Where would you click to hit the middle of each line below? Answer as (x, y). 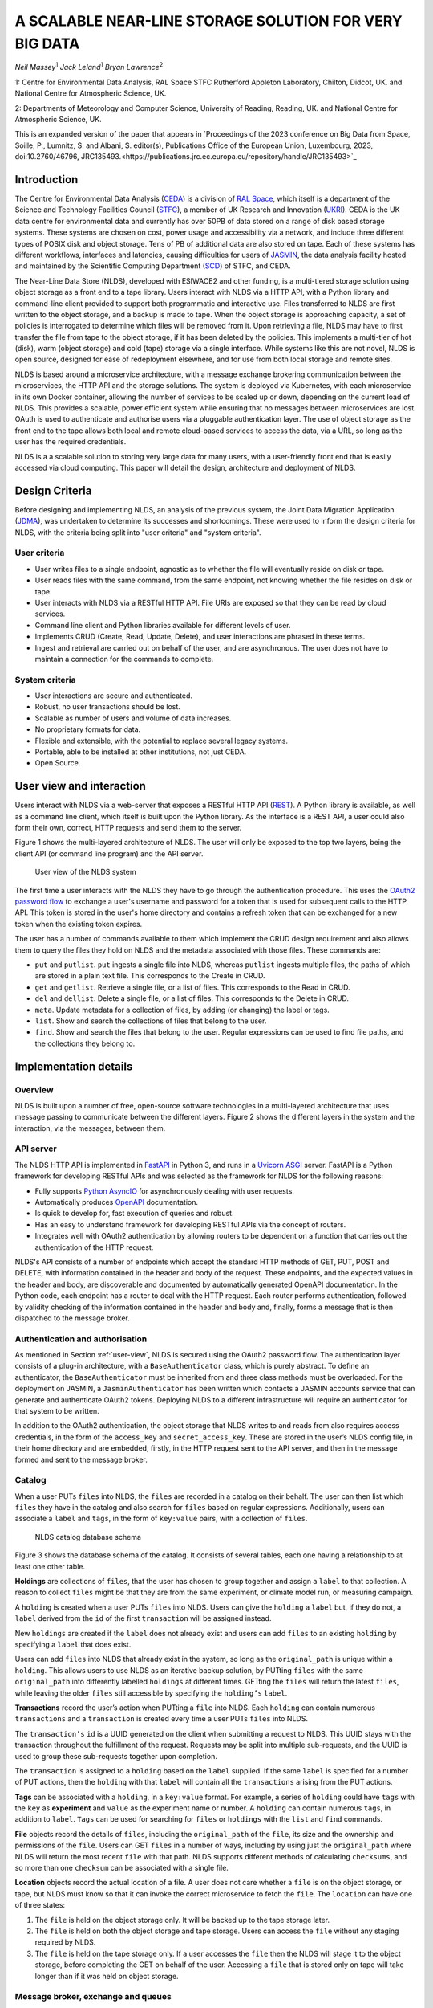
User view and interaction (80, 786)
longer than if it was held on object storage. (107, 1976)
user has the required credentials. (71, 442)
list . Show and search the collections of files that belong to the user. (151, 1021)
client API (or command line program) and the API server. (109, 853)
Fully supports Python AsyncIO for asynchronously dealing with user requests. (164, 1191)
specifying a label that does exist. (73, 1644)
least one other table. (50, 1566)
